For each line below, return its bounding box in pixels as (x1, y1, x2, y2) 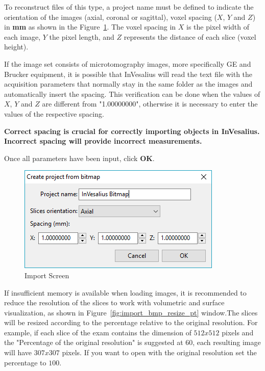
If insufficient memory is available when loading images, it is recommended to (4, 287, 247, 298)
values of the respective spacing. (4, 108, 104, 119)
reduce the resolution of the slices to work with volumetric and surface (4, 297, 225, 308)
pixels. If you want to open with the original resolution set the (62, 347, 257, 358)
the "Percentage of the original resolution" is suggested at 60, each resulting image (4, 337, 261, 348)
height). (4, 41, 29, 52)
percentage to (4, 357, 46, 367)
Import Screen (25, 270, 69, 280)
